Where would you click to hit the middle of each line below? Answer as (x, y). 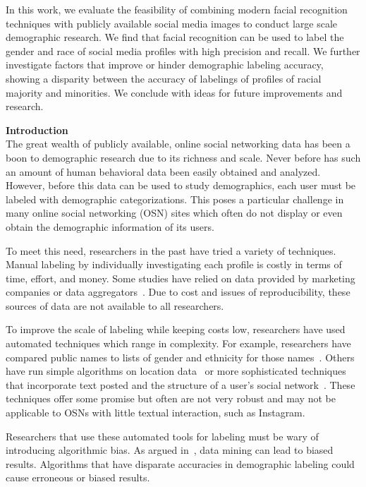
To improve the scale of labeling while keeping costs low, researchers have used (176, 329)
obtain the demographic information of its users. (110, 226)
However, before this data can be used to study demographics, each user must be (181, 185)
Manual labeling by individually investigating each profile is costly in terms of (174, 264)
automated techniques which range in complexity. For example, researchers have (178, 343)
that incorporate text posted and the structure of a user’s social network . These (181, 384)
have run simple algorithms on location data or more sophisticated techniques (176, 371)
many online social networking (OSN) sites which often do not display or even (174, 213)
